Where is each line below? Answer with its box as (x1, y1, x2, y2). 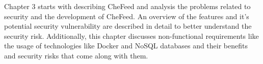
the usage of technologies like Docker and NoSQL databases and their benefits (4, 40, 248, 51)
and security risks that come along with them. (4, 50, 148, 60)
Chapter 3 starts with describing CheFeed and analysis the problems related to (4, 1, 251, 11)
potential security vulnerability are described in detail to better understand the (4, 21, 252, 31)
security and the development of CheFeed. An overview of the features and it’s (4, 11, 249, 21)
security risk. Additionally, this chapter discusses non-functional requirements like (4, 30, 259, 41)
